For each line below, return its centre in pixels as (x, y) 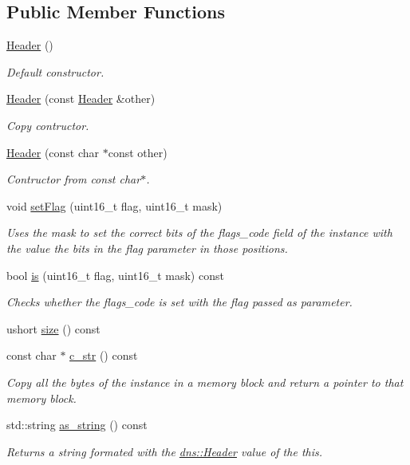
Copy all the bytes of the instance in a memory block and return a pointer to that (205, 382)
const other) (138, 152)
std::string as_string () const (77, 425)
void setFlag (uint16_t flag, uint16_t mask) (114, 205)
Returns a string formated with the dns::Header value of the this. (165, 451)
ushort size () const (53, 328)
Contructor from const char (74, 179)
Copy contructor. (48, 125)
